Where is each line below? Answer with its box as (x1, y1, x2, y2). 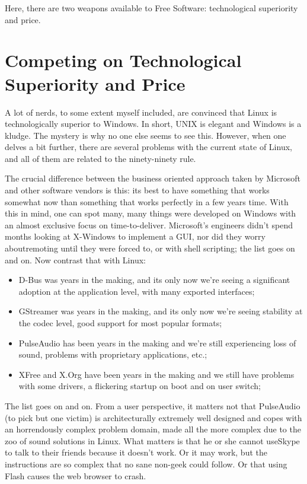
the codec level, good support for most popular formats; (18, 317, 222, 329)
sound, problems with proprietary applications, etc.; (18, 348, 207, 361)
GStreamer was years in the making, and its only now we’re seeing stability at (18, 305, 303, 317)
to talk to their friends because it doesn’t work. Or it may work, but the (5, 446, 267, 458)
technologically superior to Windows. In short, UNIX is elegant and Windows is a (5, 117, 302, 130)
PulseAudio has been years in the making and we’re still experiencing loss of (18, 336, 296, 349)
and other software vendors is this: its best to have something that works (5, 184, 270, 196)
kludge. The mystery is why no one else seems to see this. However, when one (5, 129, 286, 141)
